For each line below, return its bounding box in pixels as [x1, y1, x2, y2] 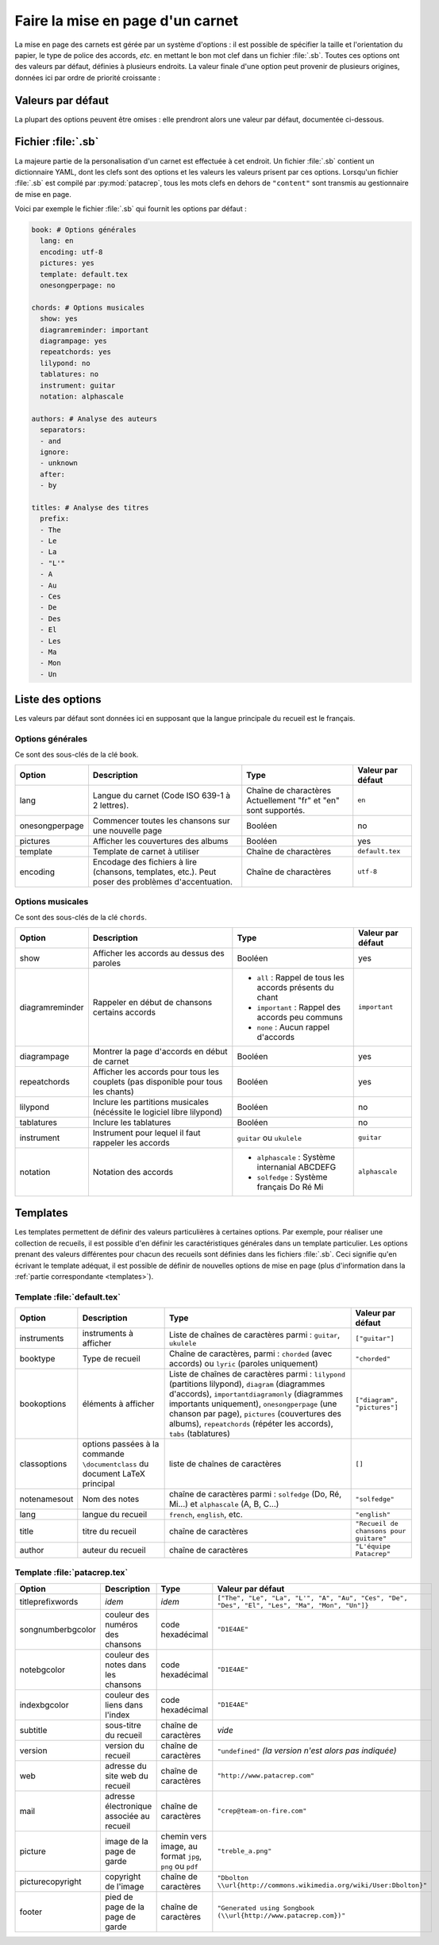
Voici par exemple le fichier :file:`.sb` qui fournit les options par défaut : [14, 204, 248, 214]
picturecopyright [19, 1876, 83, 1887]
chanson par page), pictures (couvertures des [168, 1408, 341, 1419]
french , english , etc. [168, 1509, 244, 1520]
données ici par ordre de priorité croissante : [14, 72, 160, 83]
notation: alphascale [40, 391, 125, 401]
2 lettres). [92, 799, 129, 811]
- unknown [40, 459, 79, 468]
